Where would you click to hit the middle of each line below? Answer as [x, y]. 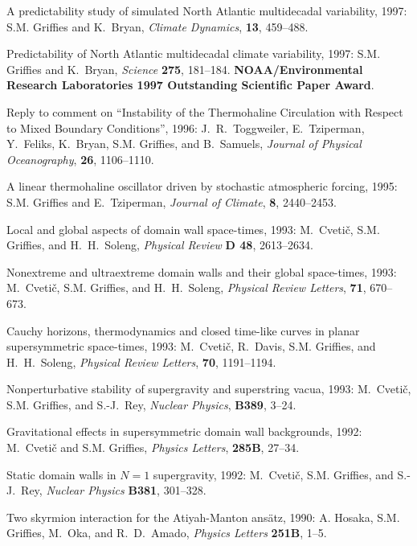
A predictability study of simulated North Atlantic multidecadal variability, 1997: [207, 10]
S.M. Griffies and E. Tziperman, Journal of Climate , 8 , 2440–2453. [172, 201]
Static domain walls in [61, 474]
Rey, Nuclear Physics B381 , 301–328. [114, 490]
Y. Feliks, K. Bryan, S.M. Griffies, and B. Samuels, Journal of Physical [184, 144]
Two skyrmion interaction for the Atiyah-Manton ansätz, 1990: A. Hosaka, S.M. [203, 517]
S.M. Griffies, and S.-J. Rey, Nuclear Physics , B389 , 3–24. [151, 404]
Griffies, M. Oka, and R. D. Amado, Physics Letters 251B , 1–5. [167, 533]
